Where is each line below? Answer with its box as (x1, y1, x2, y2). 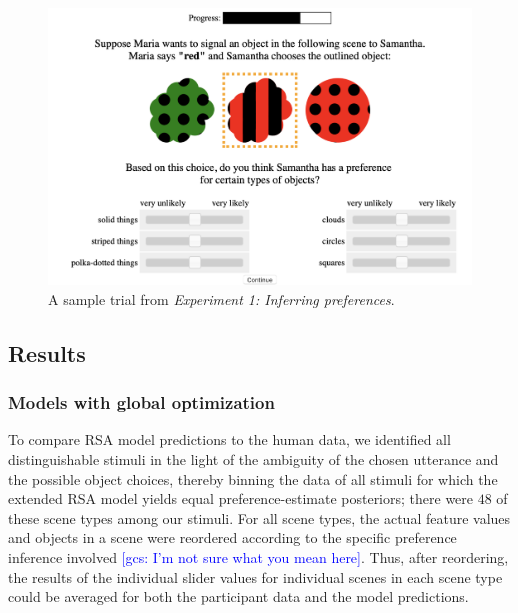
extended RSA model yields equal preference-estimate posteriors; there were (8, 488, 474, 509)
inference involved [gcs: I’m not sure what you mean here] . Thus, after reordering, (8, 547, 509, 568)
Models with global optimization (8, 390, 275, 415)
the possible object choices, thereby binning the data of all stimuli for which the (8, 468, 498, 489)
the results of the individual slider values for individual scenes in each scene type (8, 566, 503, 587)
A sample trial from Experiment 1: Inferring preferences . (48, 288, 395, 309)
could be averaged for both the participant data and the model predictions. (8, 586, 469, 607)
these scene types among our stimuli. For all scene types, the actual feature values (8, 507, 511, 528)
